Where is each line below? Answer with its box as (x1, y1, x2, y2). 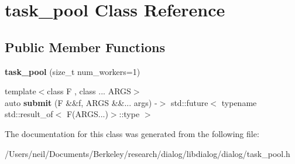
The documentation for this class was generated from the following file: (5, 127, 259, 139)
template (5, 85, 36, 97)
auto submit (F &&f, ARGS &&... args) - (5, 96, 157, 108)
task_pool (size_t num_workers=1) (5, 65, 140, 77)
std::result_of (5, 108, 53, 120)
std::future (170, 96, 208, 108)
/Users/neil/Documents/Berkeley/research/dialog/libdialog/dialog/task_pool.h (5, 147, 290, 159)
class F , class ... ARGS (47, 85, 131, 97)
